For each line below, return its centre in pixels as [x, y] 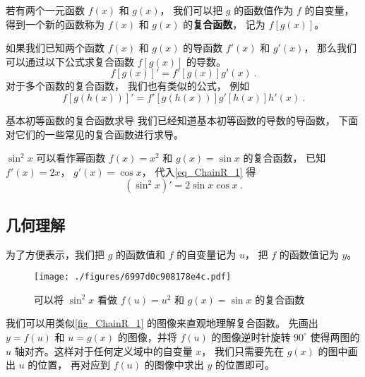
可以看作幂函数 [71, 158]
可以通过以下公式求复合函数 [70, 61]
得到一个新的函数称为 [55, 24]
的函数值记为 [309, 254]
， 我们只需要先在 [243, 351]
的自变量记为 [207, 254]
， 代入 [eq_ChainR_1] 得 [199, 171]
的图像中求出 [174, 365]
